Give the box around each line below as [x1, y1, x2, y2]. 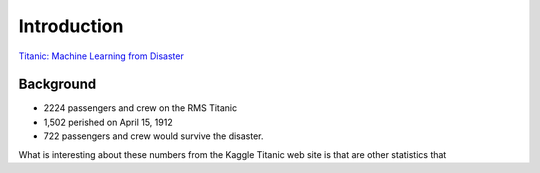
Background [18, 76, 97, 93]
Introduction [18, 15, 124, 37]
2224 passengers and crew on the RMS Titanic [43, 102, 238, 114]
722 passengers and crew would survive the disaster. [43, 130, 264, 142]
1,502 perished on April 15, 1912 [43, 116, 174, 128]
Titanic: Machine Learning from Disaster [18, 50, 184, 62]
